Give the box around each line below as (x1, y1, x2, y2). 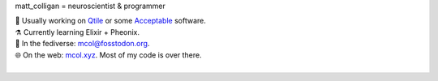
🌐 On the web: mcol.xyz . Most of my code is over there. (15, 49, 202, 60)
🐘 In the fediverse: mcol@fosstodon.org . (15, 39, 150, 49)
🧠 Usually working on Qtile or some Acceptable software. (15, 16, 207, 26)
